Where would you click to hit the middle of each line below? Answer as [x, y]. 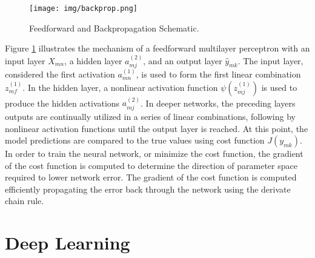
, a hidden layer [93, 60]
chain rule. [25, 201]
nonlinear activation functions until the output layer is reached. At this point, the [157, 128]
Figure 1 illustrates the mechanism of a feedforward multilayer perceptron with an [157, 48]
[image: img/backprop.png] [83, 8]
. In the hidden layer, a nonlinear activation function [120, 87]
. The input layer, [270, 60]
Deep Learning [68, 243]
